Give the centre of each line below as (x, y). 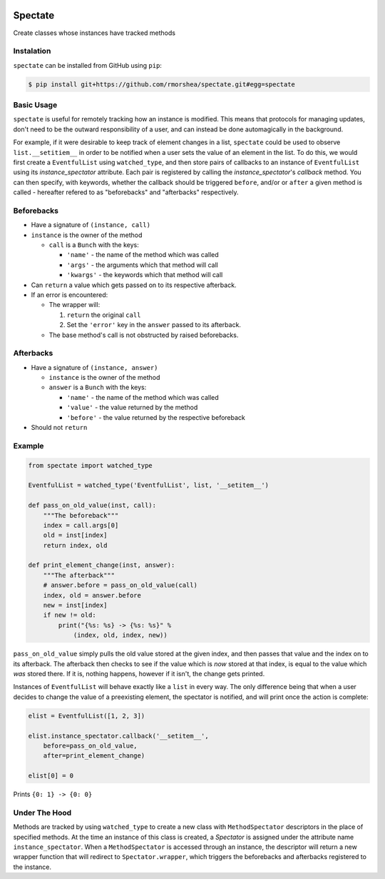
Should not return (59, 428)
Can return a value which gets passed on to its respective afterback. (134, 285)
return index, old (75, 545)
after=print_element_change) (94, 756)
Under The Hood (42, 813)
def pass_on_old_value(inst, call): (92, 506)
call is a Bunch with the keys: (94, 245)
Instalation (32, 51)
